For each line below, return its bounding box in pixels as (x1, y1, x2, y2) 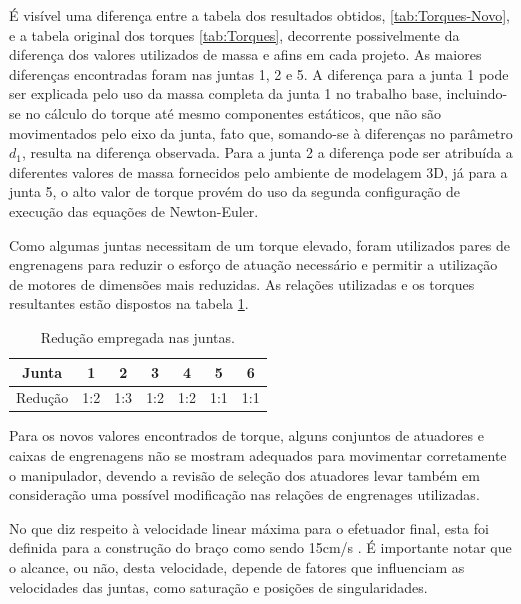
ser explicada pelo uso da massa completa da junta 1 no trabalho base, (9, 83, 442, 104)
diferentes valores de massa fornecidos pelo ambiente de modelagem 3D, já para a (9, 161, 508, 182)
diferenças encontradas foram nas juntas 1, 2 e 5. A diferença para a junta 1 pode (9, 63, 509, 84)
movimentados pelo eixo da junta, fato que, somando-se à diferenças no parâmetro (9, 122, 513, 143)
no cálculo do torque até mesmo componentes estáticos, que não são (25, 102, 442, 123)
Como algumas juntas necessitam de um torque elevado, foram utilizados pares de (9, 234, 511, 255)
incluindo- (446, 83, 508, 104)
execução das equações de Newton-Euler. (9, 200, 259, 221)
